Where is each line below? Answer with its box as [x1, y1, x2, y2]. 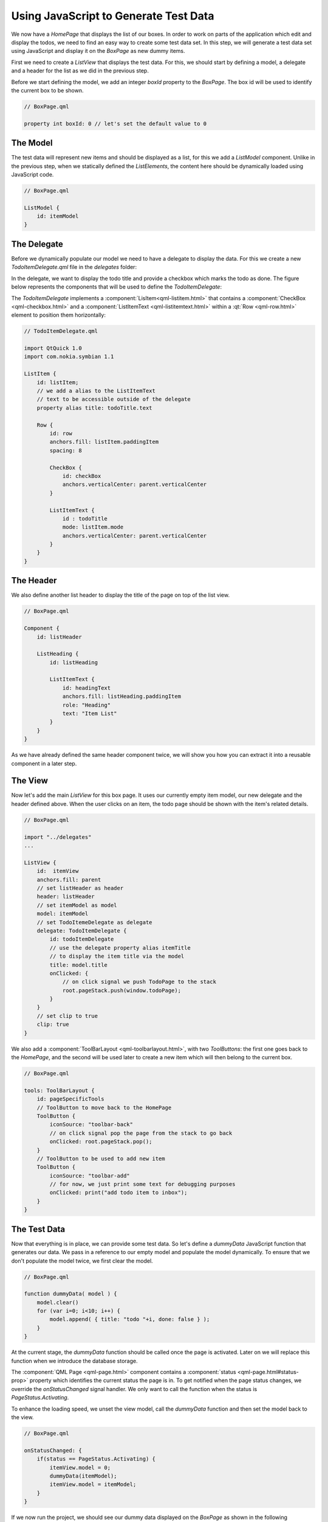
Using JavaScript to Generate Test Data [11, 9, 214, 23]
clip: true [36, 1021, 69, 1028]
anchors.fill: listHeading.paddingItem [62, 693, 182, 700]
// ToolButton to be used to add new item [36, 1155, 165, 1162]
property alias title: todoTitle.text [36, 404, 152, 411]
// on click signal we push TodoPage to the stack [62, 978, 217, 986]
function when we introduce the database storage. [11, 1357, 138, 1364]
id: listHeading [49, 659, 98, 666]
